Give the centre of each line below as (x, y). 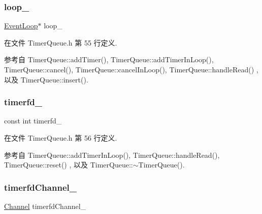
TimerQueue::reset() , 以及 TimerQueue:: (69, 165)
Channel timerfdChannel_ (45, 206)
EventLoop (21, 26)
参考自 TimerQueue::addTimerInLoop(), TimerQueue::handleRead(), (112, 155)
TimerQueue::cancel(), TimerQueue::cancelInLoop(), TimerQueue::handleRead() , (131, 69)
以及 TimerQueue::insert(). (46, 79)
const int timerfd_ (33, 121)
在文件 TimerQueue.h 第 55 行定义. (61, 42)
